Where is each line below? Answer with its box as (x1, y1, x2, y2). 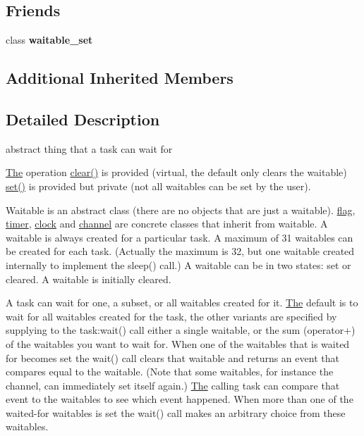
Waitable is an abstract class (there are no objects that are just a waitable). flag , (6, 202, 356, 217)
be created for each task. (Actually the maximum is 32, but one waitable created (6, 244, 355, 259)
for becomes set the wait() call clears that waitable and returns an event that (6, 350, 339, 365)
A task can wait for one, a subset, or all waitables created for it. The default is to (6, 295, 358, 310)
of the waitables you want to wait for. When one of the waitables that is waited (6, 336, 350, 351)
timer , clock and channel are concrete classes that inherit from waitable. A (6, 216, 328, 231)
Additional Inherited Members (6, 67, 233, 89)
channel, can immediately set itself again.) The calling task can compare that (6, 378, 340, 392)
